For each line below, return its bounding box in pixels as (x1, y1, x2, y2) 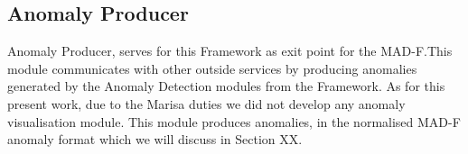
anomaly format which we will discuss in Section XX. (7, 130, 303, 149)
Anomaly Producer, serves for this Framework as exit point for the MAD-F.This (7, 41, 453, 60)
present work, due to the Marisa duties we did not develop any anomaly (7, 94, 406, 113)
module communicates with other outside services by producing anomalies (7, 59, 417, 77)
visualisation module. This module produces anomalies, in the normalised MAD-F (7, 112, 461, 131)
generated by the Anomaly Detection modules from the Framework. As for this (7, 77, 445, 95)
